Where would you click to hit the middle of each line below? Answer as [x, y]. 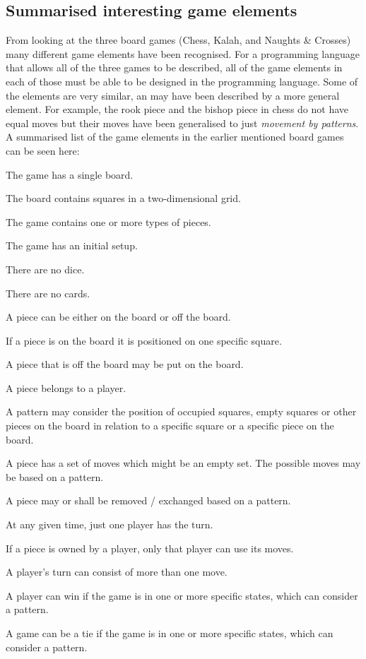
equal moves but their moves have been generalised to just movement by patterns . [182, 123]
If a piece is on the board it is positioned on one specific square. [144, 340]
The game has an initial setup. [72, 245]
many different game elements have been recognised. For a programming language [183, 53]
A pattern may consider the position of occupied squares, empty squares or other [181, 411]
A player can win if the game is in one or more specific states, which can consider [182, 595]
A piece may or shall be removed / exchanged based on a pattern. [148, 500]
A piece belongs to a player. [66, 387]
